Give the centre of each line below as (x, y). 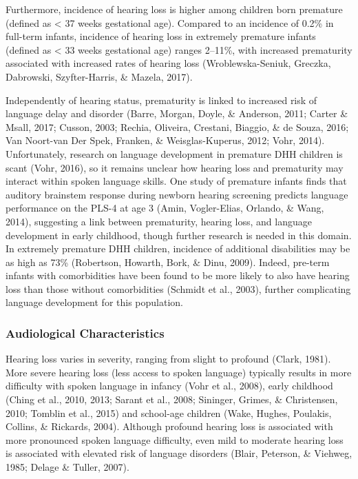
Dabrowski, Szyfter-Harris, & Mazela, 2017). (99, 76)
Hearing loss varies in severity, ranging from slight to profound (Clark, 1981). (168, 359)
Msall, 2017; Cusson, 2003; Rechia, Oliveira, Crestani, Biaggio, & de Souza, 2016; (177, 126)
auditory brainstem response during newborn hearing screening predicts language (177, 194)
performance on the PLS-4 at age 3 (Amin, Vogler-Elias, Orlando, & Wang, (165, 208)
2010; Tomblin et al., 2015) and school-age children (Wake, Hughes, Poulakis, (169, 412)
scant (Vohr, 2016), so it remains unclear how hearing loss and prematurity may (175, 167)
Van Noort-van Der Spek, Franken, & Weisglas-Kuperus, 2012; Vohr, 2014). (165, 140)
